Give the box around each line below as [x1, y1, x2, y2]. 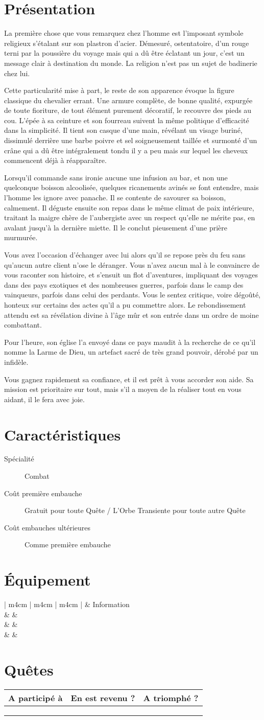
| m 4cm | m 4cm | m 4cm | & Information [4, 599, 130, 610]
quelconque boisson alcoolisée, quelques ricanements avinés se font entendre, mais [4, 182, 259, 193]
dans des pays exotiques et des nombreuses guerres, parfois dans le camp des [4, 279, 244, 290]
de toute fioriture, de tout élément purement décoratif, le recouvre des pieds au [4, 105, 252, 115]
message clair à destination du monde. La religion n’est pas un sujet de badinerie [4, 57, 257, 68]
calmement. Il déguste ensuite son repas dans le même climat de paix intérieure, [4, 202, 254, 213]
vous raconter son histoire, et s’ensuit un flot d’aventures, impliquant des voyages [4, 269, 258, 280]
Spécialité [4, 453, 34, 464]
